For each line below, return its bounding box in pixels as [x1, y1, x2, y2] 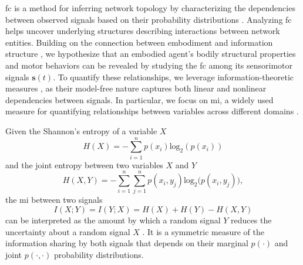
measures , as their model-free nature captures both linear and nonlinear [5, 82, 267, 94]
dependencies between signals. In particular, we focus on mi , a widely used [5, 93, 274, 106]
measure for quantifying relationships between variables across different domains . [5, 105, 299, 117]
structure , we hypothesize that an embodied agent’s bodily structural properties [5, 47, 296, 60]
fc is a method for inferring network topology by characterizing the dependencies [5, 2, 295, 13]
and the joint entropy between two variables [5, 158, 163, 171]
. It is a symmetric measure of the [142, 225, 264, 237]
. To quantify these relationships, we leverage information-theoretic [53, 70, 294, 83]
